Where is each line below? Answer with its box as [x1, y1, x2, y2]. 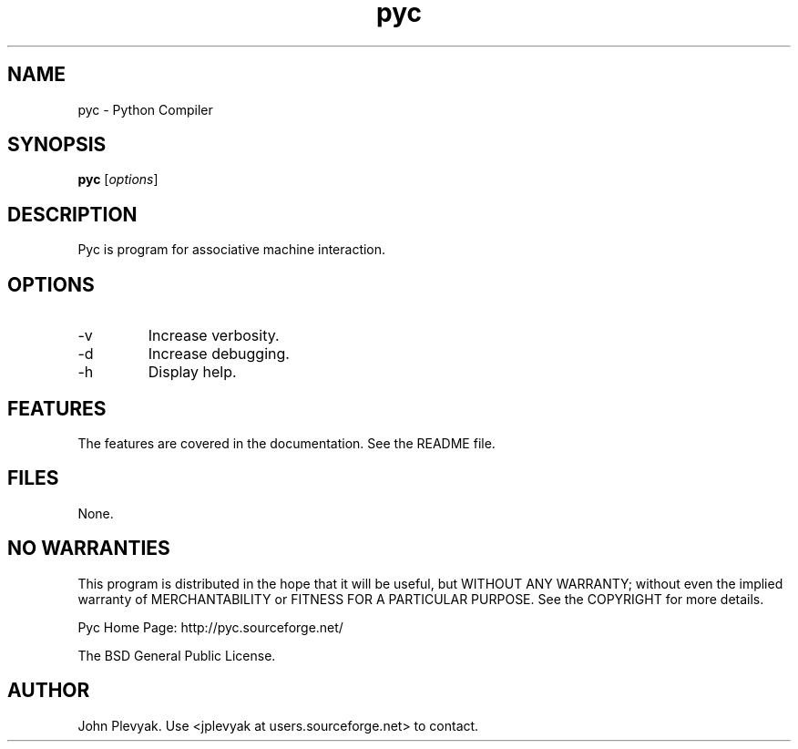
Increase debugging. [148, 344, 290, 364]
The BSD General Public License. [77, 647, 276, 663]
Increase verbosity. [148, 326, 280, 345]
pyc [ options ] [77, 171, 159, 188]
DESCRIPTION [7, 202, 138, 226]
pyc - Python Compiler [77, 101, 213, 118]
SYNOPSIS [7, 133, 107, 157]
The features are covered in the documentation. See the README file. [77, 435, 496, 451]
